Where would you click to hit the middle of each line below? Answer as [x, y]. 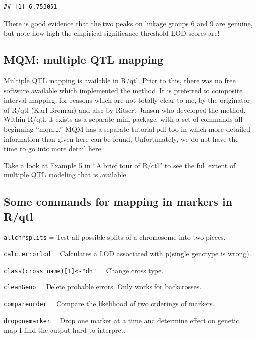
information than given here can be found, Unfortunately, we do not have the [121, 139]
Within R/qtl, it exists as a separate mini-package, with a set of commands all [123, 119]
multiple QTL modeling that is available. [66, 175]
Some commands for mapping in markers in [118, 201]
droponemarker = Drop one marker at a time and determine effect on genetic [122, 320]
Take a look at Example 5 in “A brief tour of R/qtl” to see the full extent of [120, 165]
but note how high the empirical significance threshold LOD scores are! [112, 33]
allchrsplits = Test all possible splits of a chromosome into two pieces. [115, 237]
